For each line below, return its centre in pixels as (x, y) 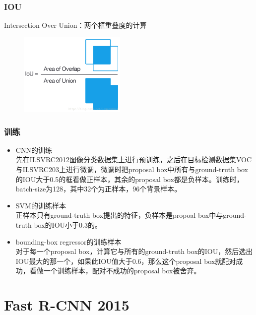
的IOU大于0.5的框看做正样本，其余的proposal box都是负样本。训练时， (129, 179)
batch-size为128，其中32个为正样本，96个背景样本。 (98, 189)
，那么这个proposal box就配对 (189, 261)
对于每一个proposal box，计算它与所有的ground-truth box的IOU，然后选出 (134, 251)
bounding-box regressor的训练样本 (68, 241)
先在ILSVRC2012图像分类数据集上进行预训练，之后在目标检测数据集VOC (134, 159)
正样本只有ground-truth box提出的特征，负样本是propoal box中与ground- (131, 215)
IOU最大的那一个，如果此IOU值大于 (74, 261)
